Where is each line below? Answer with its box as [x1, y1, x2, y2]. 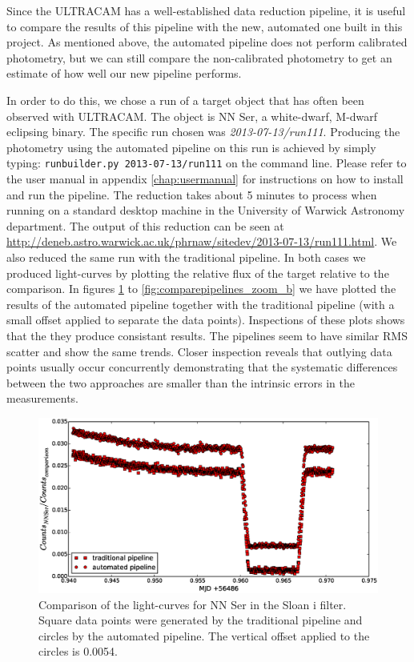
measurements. [6, 390, 79, 407]
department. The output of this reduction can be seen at [6, 217, 284, 234]
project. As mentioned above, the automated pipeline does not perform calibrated [6, 34, 408, 50]
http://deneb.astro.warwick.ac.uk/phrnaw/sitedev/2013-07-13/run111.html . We [6, 233, 397, 250]
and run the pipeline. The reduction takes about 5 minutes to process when [6, 186, 377, 203]
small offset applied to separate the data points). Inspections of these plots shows [6, 311, 405, 328]
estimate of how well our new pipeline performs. [6, 65, 242, 82]
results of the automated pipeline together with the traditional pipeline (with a [6, 295, 395, 312]
